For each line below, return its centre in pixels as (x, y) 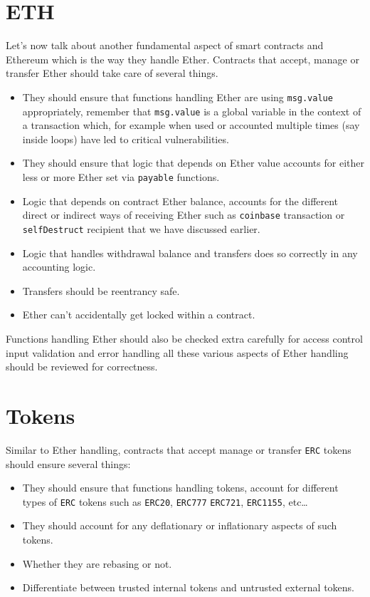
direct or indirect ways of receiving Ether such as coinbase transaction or (184, 215)
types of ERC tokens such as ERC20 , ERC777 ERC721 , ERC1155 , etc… (165, 501)
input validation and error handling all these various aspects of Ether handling (177, 352)
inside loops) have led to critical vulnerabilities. (126, 139)
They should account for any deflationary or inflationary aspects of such (180, 525)
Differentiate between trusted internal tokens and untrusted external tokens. (188, 587)
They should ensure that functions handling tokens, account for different (180, 488)
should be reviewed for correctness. (82, 367)
